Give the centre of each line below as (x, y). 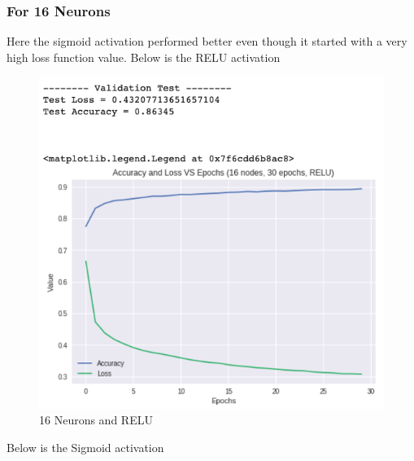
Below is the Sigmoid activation (85, 447)
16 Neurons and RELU (96, 420)
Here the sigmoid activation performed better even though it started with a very (207, 41)
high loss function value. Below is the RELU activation (144, 57)
